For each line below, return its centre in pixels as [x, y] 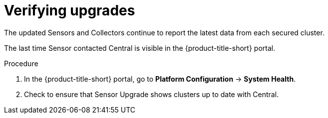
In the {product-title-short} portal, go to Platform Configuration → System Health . [160, 79]
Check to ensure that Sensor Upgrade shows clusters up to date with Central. [152, 94]
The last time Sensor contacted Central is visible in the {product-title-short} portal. [140, 48]
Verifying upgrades [70, 10]
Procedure [21, 63]
